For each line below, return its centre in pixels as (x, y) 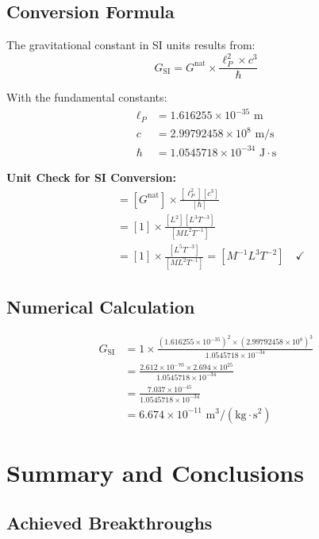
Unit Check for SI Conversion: (91, 177)
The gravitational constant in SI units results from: (131, 45)
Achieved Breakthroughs (110, 523)
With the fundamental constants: (87, 97)
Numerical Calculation (101, 306)
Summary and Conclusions (155, 472)
